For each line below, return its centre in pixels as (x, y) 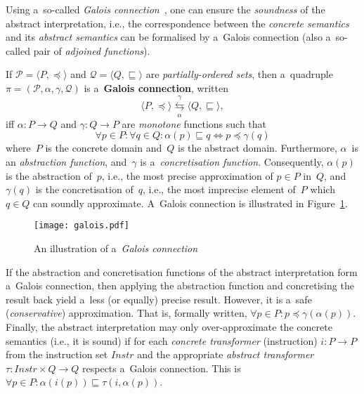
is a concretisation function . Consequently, (232, 161)
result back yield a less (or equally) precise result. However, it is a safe (159, 299)
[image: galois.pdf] (82, 226)
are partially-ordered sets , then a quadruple (239, 74)
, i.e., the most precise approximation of (187, 175)
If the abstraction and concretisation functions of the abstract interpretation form (182, 271)
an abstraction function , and (66, 161)
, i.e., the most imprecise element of (219, 189)
